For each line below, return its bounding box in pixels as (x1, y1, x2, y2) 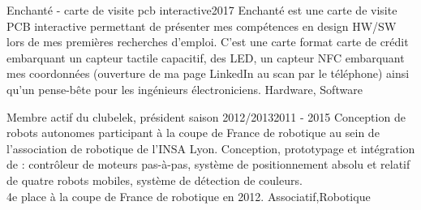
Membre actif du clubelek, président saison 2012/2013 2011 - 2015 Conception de (6, 108, 406, 125)
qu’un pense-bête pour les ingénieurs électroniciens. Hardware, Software (6, 80, 363, 97)
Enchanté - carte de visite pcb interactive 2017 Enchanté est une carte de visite (6, 2, 397, 18)
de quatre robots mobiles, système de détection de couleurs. (6, 171, 303, 188)
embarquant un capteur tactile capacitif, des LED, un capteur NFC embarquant (6, 49, 405, 66)
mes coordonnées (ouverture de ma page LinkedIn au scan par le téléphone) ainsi (6, 65, 410, 82)
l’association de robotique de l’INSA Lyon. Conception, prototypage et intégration (6, 139, 415, 156)
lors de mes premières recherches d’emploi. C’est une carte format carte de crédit (6, 33, 409, 50)
